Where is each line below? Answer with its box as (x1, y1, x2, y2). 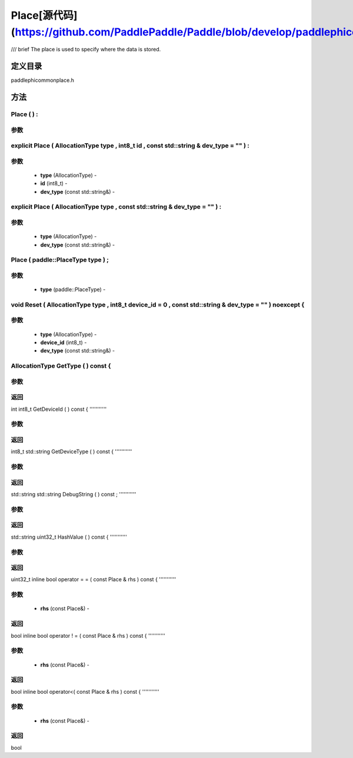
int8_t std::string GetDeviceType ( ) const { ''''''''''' (11, 448, 132, 455)
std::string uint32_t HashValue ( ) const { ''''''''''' (11, 533, 128, 541)
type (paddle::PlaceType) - (40, 286, 106, 293)
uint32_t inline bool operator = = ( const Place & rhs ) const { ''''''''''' (11, 576, 176, 583)
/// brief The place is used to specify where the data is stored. (11, 46, 161, 53)
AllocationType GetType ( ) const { (11, 362, 111, 370)
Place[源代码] (11, 9, 78, 22)
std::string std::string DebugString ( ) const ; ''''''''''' (11, 491, 136, 498)
